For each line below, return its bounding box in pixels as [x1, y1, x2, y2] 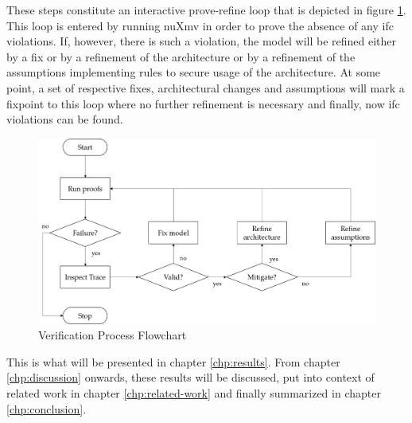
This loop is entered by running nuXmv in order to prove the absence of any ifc [6, 17, 394, 33]
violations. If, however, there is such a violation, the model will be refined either [6, 33, 396, 49]
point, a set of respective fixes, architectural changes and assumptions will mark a [6, 79, 405, 96]
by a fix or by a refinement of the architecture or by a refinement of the [6, 48, 356, 65]
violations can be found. [6, 111, 123, 127]
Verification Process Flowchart [38, 327, 187, 343]
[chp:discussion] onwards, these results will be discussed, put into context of [6, 369, 375, 386]
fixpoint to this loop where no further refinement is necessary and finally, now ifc [6, 95, 400, 112]
